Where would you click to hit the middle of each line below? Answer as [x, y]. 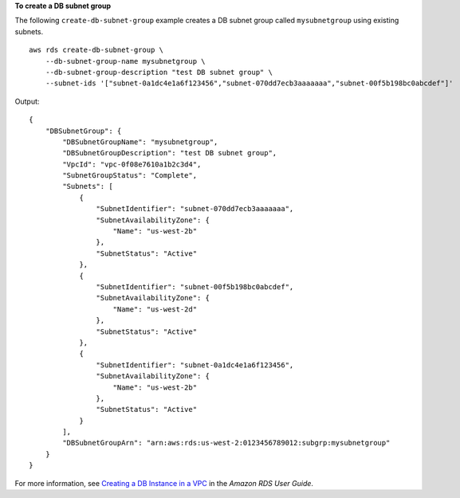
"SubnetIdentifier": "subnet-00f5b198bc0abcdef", [195, 286]
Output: [27, 101]
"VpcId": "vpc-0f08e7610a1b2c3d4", [132, 164]
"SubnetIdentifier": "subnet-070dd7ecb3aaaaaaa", [195, 209]
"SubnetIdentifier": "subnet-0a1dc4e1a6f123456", [195, 365]
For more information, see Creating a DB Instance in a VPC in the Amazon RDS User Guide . [164, 483]
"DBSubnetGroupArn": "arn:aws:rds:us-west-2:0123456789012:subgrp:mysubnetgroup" [226, 443]
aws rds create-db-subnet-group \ [96, 50]
